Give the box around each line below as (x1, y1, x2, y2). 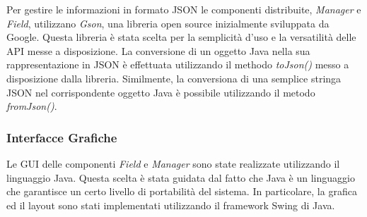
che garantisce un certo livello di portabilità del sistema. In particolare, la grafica (6, 184, 357, 199)
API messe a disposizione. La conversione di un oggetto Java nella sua (6, 43, 310, 58)
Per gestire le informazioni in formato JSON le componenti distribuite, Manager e (6, 2, 361, 16)
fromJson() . (6, 99, 57, 113)
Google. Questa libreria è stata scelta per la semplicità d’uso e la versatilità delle (6, 30, 356, 44)
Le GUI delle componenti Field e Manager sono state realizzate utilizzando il (6, 156, 340, 170)
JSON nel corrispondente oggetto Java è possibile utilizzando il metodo (6, 85, 315, 99)
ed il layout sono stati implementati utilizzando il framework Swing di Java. (6, 197, 335, 212)
